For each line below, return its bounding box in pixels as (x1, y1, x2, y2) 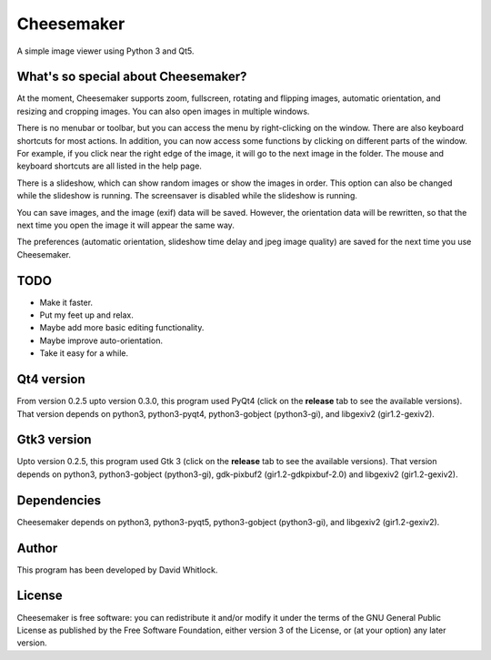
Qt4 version (16, 371, 85, 387)
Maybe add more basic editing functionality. (39, 322, 205, 333)
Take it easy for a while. (39, 348, 129, 359)
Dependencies (16, 492, 102, 508)
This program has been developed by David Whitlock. (16, 564, 218, 575)
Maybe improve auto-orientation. (39, 335, 164, 346)
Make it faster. (39, 297, 94, 308)
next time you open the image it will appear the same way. (16, 219, 235, 230)
